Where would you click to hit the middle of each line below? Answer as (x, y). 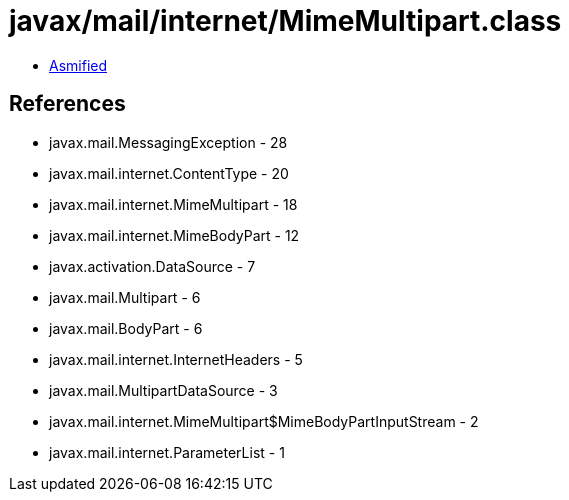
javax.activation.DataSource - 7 (152, 266)
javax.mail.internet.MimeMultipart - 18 (173, 204)
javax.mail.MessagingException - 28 (168, 142)
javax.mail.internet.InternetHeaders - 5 (176, 359)
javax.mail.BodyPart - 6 (126, 328)
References (67, 104)
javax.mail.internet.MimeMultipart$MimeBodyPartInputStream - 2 (264, 421)
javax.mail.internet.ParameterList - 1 (167, 452)
